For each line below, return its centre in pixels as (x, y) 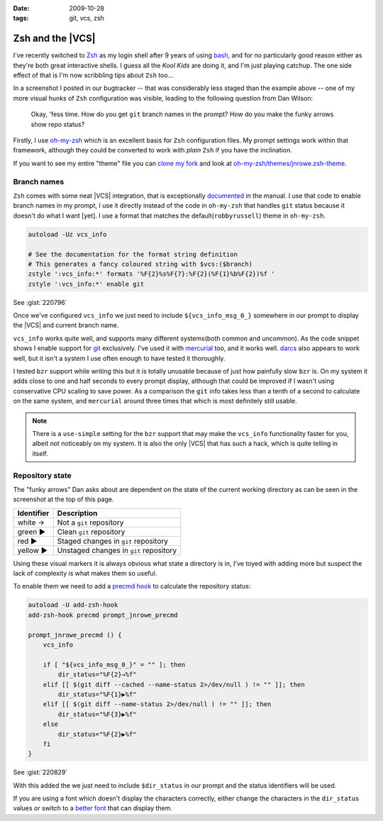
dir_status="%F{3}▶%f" (98, 714)
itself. (40, 453)
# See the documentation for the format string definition (133, 254)
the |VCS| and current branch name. (66, 325)
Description (77, 513)
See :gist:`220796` (40, 302)
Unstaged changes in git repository (117, 550)
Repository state (43, 475)
